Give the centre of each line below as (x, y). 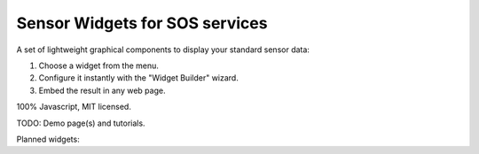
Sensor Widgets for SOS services (142, 23)
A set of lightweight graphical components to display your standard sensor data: (163, 50)
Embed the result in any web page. (102, 90)
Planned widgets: (48, 139)
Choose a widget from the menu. (99, 65)
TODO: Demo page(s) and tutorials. (81, 123)
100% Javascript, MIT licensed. (74, 107)
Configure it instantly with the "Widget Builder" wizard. (138, 78)
